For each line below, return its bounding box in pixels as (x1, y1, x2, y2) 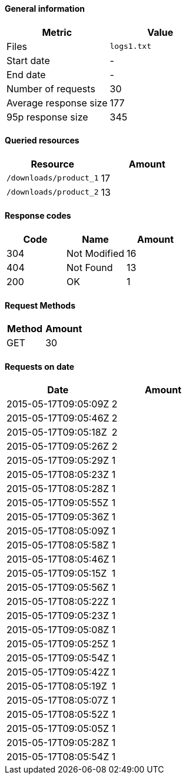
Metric (42, 26, 72, 38)
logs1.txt (109, 42, 151, 51)
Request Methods (5, 300, 76, 310)
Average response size (6, 96, 108, 109)
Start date (6, 54, 50, 66)
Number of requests (6, 82, 95, 95)
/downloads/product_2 (6, 188, 99, 197)
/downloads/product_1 (6, 173, 99, 183)
